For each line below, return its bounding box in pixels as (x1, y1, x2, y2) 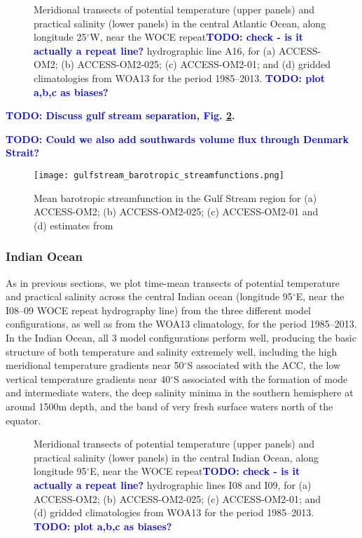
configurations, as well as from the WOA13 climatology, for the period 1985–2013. (6, 316, 357, 331)
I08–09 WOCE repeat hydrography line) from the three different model (6, 302, 312, 317)
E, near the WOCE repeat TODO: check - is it (90, 464, 300, 478)
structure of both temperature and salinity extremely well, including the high (6, 344, 337, 358)
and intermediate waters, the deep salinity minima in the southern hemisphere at (6, 385, 354, 400)
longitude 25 (34, 29, 87, 44)
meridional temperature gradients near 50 (6, 358, 184, 372)
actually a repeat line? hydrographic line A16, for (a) (34, 43, 276, 58)
